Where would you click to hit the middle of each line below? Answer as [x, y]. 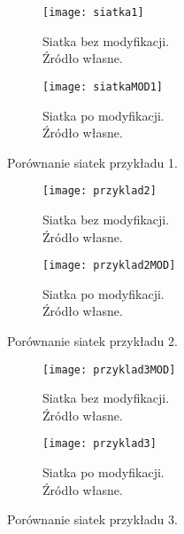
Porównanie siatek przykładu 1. [92, 162]
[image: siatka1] [93, 12]
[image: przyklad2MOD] [109, 266]
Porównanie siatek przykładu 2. [92, 340]
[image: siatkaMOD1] [103, 86]
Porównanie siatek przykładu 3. [92, 519]
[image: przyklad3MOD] [109, 369]
